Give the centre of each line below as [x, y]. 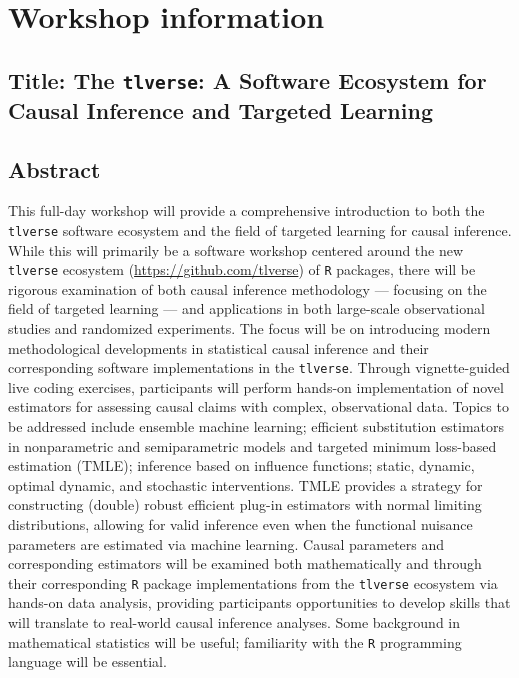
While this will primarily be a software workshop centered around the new [236, 249]
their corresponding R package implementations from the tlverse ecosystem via [253, 582]
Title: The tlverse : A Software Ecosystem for [247, 79]
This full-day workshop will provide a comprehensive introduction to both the [246, 210]
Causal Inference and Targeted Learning [220, 109]
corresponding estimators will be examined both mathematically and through [245, 563]
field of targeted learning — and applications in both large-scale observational [246, 308]
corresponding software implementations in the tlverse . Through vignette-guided [259, 367]
